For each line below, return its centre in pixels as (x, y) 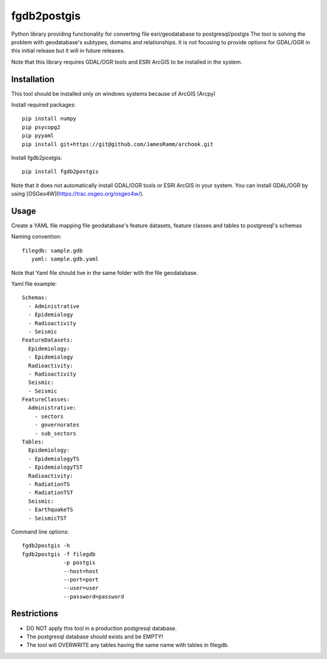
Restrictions (35, 614)
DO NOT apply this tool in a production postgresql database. (101, 628)
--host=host (81, 571)
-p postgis (79, 563)
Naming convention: (36, 237)
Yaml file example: (34, 284)
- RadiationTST (51, 493)
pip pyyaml (38, 136)
